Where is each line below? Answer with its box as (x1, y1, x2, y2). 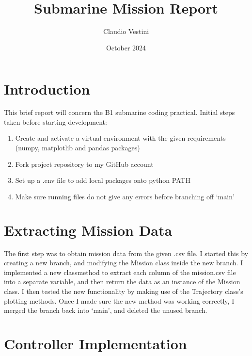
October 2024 (106, 42, 146, 52)
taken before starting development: (4, 116, 107, 127)
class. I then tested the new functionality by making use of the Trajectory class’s (4, 286, 243, 296)
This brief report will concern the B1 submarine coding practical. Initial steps (4, 107, 235, 117)
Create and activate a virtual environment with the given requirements (15, 133, 226, 143)
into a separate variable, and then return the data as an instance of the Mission (4, 276, 240, 287)
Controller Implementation (4, 333, 187, 353)
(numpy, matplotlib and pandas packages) (15, 143, 140, 153)
